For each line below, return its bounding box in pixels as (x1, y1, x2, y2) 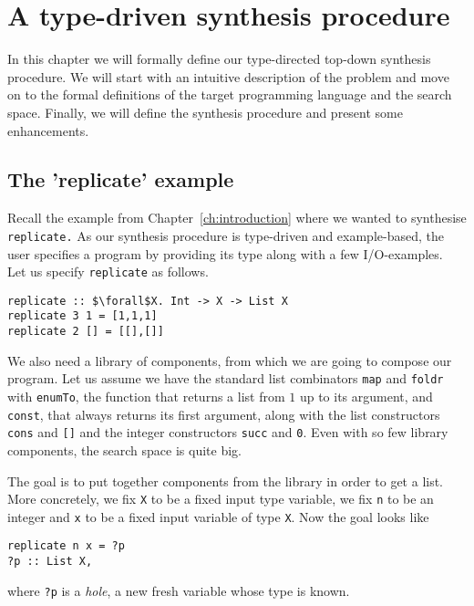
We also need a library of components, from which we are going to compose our (7, 350, 452, 370)
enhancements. (7, 120, 89, 140)
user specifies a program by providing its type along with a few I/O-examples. (7, 244, 443, 263)
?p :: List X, (7, 555, 93, 569)
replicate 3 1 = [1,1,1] (7, 309, 158, 323)
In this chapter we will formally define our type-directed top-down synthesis (7, 49, 431, 68)
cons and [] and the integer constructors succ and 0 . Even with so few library (7, 423, 448, 442)
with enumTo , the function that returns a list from (7, 387, 285, 406)
